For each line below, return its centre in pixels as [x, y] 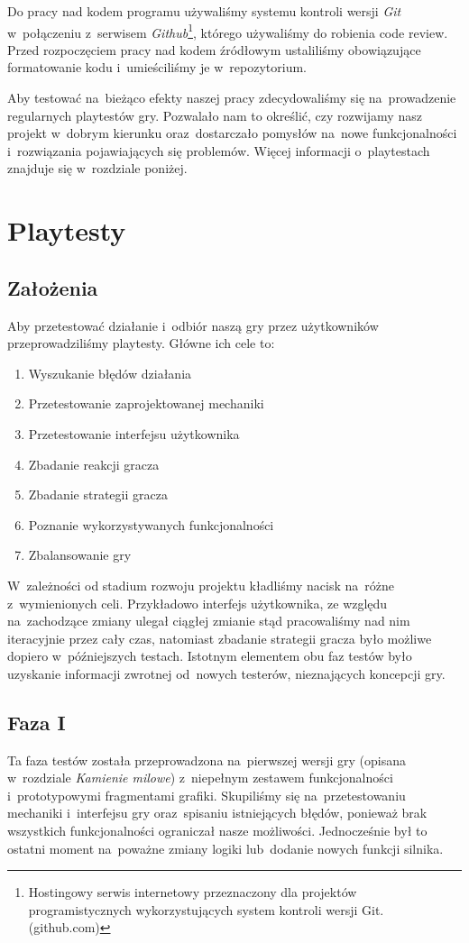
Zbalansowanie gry [80, 555]
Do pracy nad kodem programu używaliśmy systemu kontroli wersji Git [204, 11]
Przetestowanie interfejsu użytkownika [134, 433]
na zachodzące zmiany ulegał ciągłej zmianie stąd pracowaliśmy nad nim [209, 621]
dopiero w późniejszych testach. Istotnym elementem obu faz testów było [210, 656]
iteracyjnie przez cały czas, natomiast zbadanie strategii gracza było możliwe [220, 638]
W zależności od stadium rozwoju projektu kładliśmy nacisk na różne [201, 585]
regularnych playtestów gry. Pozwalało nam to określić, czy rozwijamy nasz [215, 115]
